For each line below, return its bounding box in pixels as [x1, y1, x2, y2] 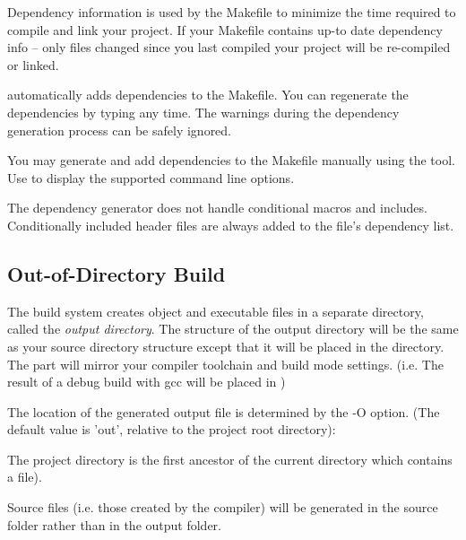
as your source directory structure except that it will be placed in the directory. [7, 336, 444, 355]
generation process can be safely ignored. [7, 120, 232, 139]
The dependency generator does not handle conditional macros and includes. [7, 198, 427, 217]
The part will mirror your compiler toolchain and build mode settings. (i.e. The [7, 354, 444, 373]
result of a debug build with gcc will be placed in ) [7, 372, 286, 391]
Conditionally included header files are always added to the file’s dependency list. [7, 215, 454, 234]
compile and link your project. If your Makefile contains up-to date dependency [7, 20, 443, 39]
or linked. [7, 55, 59, 74]
